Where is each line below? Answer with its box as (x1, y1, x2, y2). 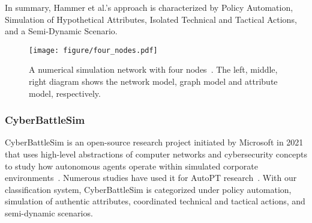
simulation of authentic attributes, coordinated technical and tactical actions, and (5, 195, 305, 207)
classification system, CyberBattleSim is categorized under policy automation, (5, 183, 292, 195)
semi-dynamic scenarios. (5, 207, 93, 219)
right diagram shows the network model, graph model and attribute (29, 75, 278, 88)
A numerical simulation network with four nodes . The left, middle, (29, 63, 278, 76)
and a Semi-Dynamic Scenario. (5, 25, 118, 37)
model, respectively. (29, 87, 101, 99)
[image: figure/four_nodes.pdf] (29, 46, 158, 55)
